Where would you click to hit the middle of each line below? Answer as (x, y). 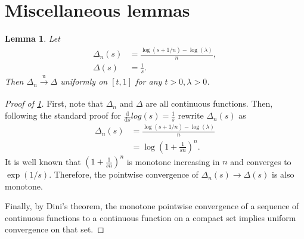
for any (149, 81)
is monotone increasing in (173, 161)
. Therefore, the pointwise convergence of (124, 174)
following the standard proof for (63, 115)
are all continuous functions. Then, (209, 103)
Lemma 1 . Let (32, 38)
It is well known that (43, 161)
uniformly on (84, 81)
